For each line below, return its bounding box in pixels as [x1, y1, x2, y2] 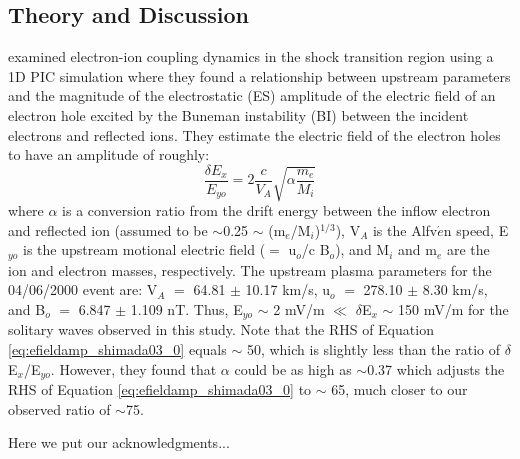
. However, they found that [50, 358, 217, 379]
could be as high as [234, 358, 352, 379]
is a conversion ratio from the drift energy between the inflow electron [62, 200, 491, 221]
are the [446, 239, 490, 260]
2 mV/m [273, 298, 325, 319]
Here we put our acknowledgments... [8, 432, 230, 453]
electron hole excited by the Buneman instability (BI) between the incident [8, 104, 469, 125]
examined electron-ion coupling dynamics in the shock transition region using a [8, 46, 494, 67]
